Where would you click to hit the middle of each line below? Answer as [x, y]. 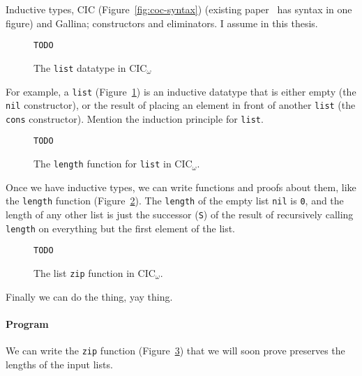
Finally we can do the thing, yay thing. [89, 296]
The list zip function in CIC [95, 273]
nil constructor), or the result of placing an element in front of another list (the [181, 105]
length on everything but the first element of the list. [121, 228]
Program [27, 323]
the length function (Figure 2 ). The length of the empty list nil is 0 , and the [175, 201]
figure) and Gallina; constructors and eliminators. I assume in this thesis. [162, 23]
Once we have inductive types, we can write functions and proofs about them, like [181, 187]
